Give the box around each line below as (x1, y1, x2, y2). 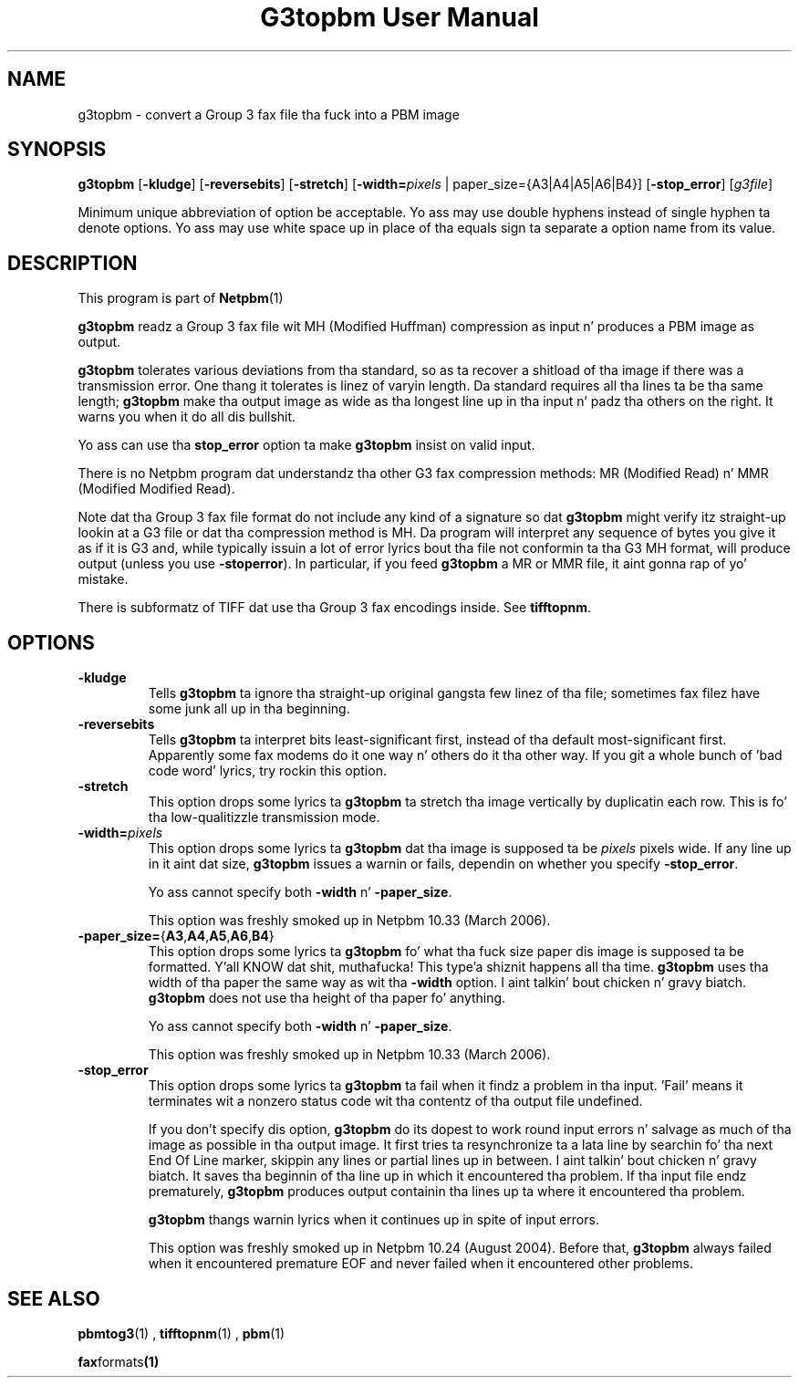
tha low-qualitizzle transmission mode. (148, 809, 380, 826)
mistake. (78, 571, 129, 588)
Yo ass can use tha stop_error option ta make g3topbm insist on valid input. (78, 437, 535, 453)
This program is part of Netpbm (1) (78, 290, 284, 307)
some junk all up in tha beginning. (148, 701, 350, 717)
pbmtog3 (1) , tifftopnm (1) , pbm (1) (78, 1325, 285, 1341)
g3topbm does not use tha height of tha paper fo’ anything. (148, 990, 506, 1006)
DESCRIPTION (7, 251, 138, 275)
